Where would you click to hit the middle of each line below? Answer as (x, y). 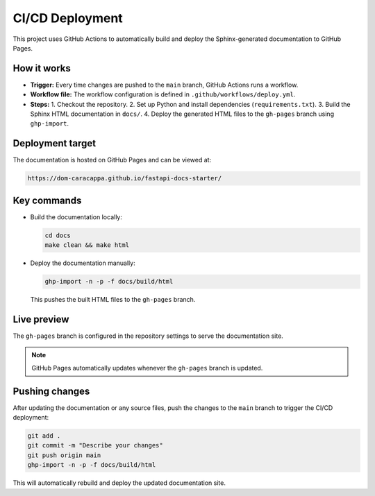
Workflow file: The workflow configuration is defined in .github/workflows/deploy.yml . (163, 94)
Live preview (41, 319)
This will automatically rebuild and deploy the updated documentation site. (119, 483)
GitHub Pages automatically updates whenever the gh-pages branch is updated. (147, 368)
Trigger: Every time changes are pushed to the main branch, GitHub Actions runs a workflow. (164, 85)
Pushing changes (51, 391)
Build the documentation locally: (76, 217)
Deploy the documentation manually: (83, 263)
